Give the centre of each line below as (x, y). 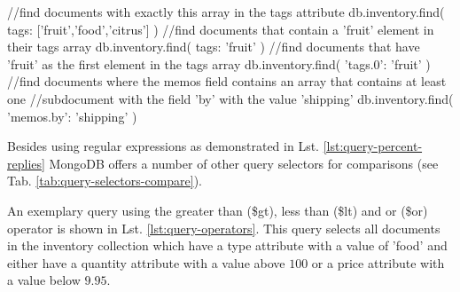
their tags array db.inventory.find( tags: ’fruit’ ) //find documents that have (214, 47)
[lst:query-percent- (373, 146)
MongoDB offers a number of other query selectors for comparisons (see (244, 163)
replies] (26, 163)
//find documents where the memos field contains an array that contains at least (227, 81)
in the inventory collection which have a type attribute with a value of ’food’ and (227, 245)
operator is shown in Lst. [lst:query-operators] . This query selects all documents (224, 228)
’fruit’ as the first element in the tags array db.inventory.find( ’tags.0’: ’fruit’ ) (219, 63)
